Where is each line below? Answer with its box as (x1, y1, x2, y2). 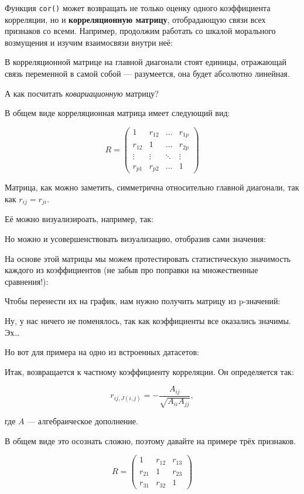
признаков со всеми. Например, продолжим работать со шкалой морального (5, 25, 276, 37)
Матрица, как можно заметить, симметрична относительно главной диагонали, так (5, 181, 299, 193)
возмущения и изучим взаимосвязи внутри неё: (5, 36, 173, 48)
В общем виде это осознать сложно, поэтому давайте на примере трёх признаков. (5, 434, 296, 447)
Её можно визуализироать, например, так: (5, 213, 153, 225)
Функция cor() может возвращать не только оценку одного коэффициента (5, 2, 271, 13)
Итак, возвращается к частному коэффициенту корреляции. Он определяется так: (5, 365, 294, 377)
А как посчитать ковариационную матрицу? (5, 87, 159, 99)
